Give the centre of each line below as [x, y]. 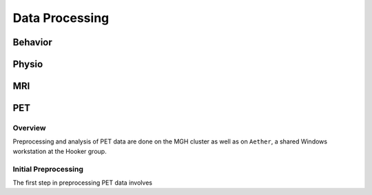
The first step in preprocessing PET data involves [83, 183]
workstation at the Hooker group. [60, 151]
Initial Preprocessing [48, 169]
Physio [28, 64]
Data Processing [61, 18]
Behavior [33, 42]
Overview [29, 128]
